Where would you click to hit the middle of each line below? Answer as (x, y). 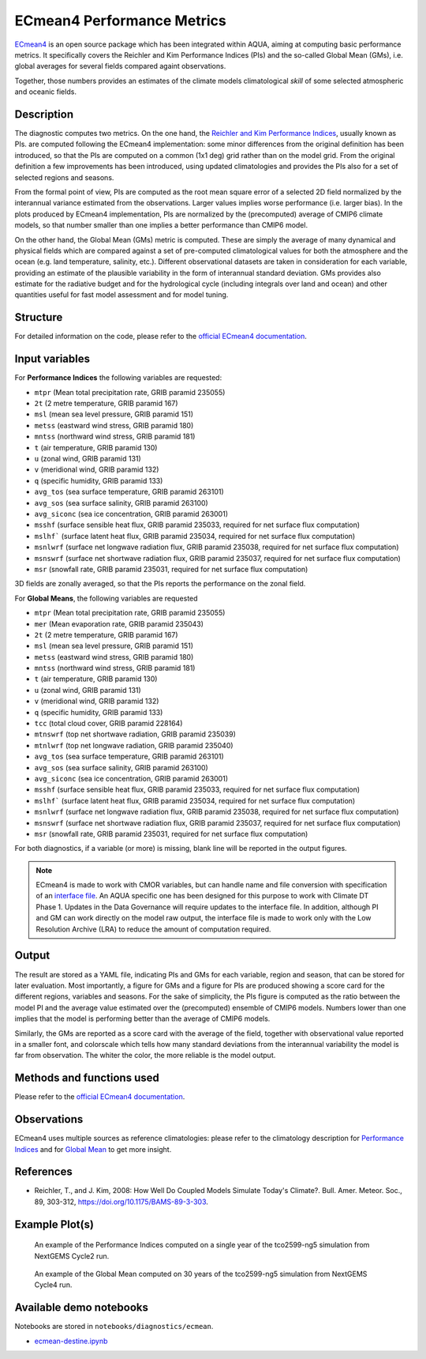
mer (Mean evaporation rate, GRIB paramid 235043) (119, 623)
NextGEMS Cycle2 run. (72, 1255)
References (43, 1172)
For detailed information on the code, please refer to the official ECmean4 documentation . (161, 337)
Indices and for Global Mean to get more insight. (93, 1149)
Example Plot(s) (54, 1224)
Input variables (52, 359)
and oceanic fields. (45, 92)
